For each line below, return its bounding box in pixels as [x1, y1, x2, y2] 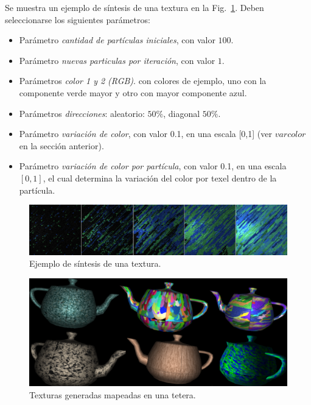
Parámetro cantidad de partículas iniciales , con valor [19, 33, 215, 46]
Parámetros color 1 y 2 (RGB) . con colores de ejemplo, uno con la [19, 74, 267, 87]
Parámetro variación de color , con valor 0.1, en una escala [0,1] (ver [19, 127, 272, 140]
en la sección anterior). [19, 139, 104, 152]
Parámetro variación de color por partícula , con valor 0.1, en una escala [19, 160, 287, 172]
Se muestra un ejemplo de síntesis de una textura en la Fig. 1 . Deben [5, 1, 264, 13]
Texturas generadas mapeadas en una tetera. [29, 388, 196, 401]
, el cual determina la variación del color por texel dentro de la [43, 171, 277, 184]
